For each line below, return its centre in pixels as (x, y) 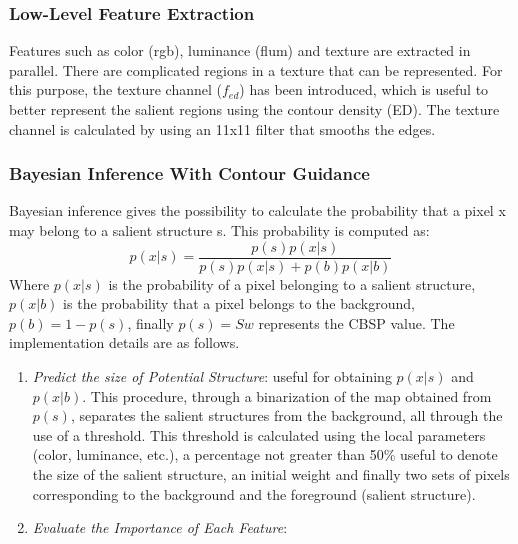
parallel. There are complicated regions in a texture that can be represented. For (256, 69)
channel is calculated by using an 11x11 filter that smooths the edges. (222, 128)
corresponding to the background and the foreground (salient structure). (254, 493)
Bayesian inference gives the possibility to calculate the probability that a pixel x (257, 210)
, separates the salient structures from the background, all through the (286, 415)
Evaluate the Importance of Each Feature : (160, 527)
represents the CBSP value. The (356, 322)
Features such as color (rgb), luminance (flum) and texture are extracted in (240, 50)
